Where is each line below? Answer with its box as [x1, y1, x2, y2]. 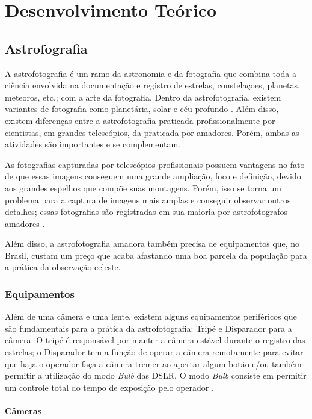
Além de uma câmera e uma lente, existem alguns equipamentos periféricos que [5, 310, 297, 323]
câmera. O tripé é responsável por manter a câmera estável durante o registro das [5, 334, 305, 346]
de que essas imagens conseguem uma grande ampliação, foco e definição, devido [5, 170, 301, 182]
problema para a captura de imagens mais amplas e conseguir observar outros [5, 193, 291, 206]
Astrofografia [5, 39, 88, 57]
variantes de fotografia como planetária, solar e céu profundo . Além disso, [5, 102, 279, 115]
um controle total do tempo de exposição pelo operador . [5, 380, 214, 393]
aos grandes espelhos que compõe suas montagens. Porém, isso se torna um [5, 181, 281, 194]
